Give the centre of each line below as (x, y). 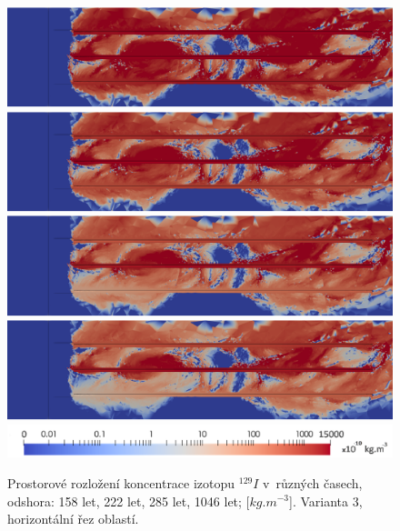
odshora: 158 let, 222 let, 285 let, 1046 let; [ (129, 501)
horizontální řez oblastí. (73, 519)
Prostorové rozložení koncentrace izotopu (121, 482)
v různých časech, (313, 482)
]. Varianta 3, (326, 501)
